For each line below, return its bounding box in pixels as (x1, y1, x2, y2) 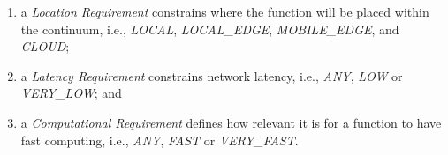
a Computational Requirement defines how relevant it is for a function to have (20, 113, 442, 131)
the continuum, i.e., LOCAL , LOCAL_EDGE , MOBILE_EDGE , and (20, 19, 399, 38)
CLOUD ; (20, 37, 70, 55)
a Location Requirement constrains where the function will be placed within (20, 3, 429, 20)
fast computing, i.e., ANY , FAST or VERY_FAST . (20, 130, 299, 149)
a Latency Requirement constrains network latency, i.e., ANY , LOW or (20, 66, 403, 85)
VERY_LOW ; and (20, 84, 122, 102)
